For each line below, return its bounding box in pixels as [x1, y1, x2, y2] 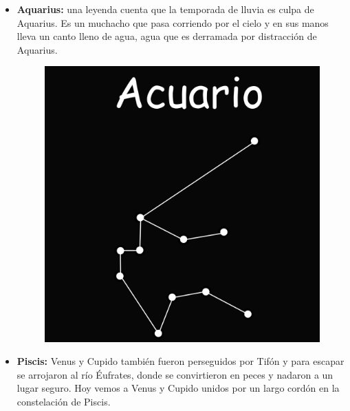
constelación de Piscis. [17, 394, 111, 408]
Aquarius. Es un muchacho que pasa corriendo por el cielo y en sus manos [17, 15, 329, 30]
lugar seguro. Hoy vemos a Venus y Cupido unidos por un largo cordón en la [17, 381, 340, 395]
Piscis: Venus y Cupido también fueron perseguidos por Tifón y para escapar [17, 354, 344, 368]
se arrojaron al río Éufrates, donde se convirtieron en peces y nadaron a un [17, 367, 333, 381]
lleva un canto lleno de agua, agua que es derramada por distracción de [17, 29, 317, 43]
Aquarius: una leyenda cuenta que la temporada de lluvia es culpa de [17, 2, 314, 16]
